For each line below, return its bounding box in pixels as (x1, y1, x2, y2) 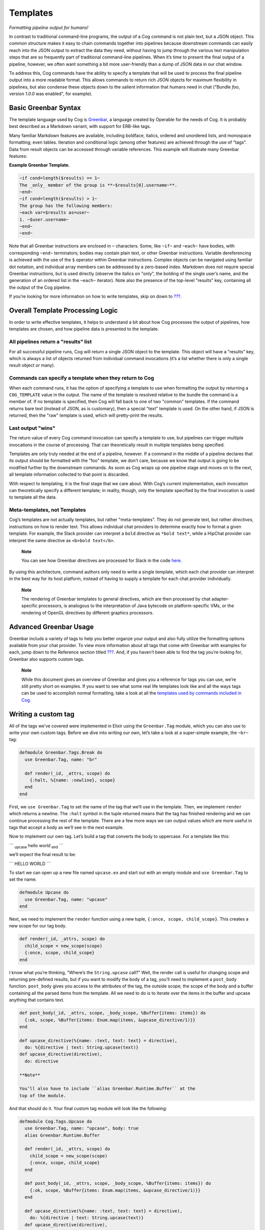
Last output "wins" (9, 425, 55, 431)
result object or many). (9, 362, 55, 369)
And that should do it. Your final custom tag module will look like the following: (9, 1105, 167, 1111)
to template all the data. (9, 494, 57, 500)
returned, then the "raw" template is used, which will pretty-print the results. (9, 412, 163, 418)
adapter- (211, 596, 229, 602)
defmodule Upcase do (19, 890, 69, 895)
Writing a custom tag (9, 710, 75, 718)
